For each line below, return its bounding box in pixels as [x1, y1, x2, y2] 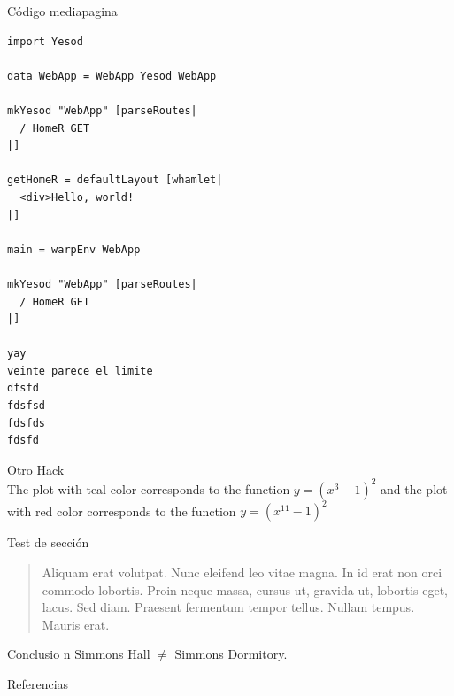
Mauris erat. [42, 615, 110, 633]
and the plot [381, 479, 448, 498]
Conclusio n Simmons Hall [7, 645, 150, 663]
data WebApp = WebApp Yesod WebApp [7, 69, 217, 82]
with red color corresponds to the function [7, 501, 236, 520]
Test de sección [7, 533, 89, 552]
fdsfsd [7, 399, 45, 413]
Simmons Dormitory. [174, 645, 288, 663]
